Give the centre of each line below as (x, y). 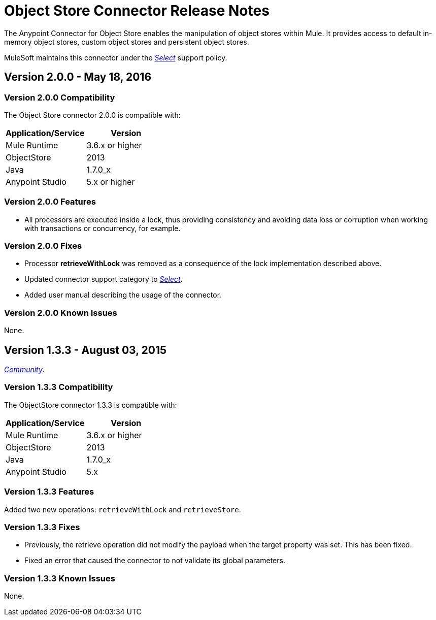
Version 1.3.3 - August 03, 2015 (86, 350)
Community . (24, 370)
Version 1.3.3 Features (49, 492)
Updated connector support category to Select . (104, 279)
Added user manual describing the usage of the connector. (123, 295)
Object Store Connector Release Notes (137, 11)
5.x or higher (111, 182)
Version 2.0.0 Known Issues (61, 313)
